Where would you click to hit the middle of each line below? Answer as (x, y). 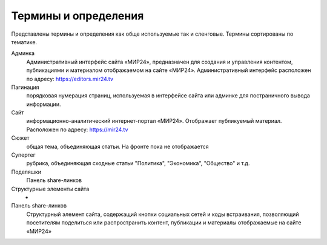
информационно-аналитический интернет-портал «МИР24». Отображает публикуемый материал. (154, 121)
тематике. (24, 42)
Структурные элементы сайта (50, 189)
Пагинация (25, 87)
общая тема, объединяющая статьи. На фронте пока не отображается (117, 146)
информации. (44, 104)
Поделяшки (26, 172)
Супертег (23, 155)
